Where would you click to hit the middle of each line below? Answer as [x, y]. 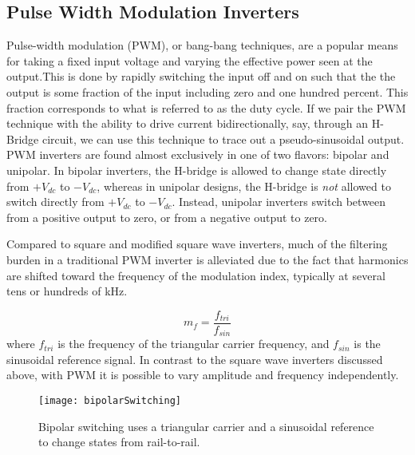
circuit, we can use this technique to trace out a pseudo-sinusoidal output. [223, 138]
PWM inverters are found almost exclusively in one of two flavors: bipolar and [198, 154]
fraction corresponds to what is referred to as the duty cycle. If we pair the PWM [206, 107]
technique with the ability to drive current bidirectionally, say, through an [188, 123]
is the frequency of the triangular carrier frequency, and [194, 344]
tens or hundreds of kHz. [67, 291]
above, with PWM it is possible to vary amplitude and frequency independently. [203, 375]
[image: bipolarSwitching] [110, 401]
